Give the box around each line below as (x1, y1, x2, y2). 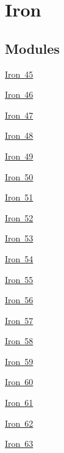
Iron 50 (5, 170, 34, 183)
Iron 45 (5, 67, 34, 80)
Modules (5, 39, 60, 57)
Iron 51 (5, 191, 34, 204)
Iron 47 (5, 108, 34, 121)
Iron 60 (5, 375, 34, 388)
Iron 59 (5, 355, 34, 367)
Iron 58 (5, 334, 34, 347)
